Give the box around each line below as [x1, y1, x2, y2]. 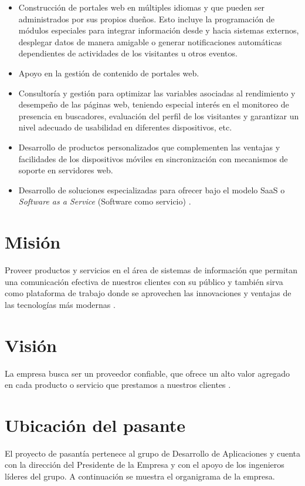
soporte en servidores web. [18, 164, 113, 176]
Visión [5, 333, 57, 357]
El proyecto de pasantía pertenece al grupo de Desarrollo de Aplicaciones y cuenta [5, 447, 301, 459]
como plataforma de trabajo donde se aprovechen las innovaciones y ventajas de [5, 287, 292, 299]
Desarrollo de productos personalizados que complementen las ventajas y [18, 140, 280, 153]
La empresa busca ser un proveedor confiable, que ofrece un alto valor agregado [5, 367, 290, 379]
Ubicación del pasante [5, 413, 186, 437]
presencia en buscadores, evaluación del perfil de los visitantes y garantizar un [18, 109, 299, 122]
